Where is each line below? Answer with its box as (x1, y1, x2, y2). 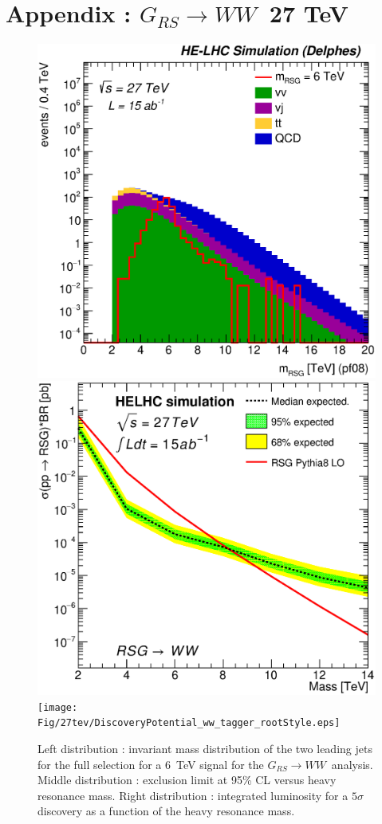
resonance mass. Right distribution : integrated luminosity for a (37, 787, 349, 803)
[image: (37, 701, 78, 713)
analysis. (331, 755, 373, 772)
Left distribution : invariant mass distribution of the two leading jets (37, 740, 372, 756)
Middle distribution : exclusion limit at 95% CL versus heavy (37, 771, 337, 788)
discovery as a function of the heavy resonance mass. (37, 802, 295, 819)
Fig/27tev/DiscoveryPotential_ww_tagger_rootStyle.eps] (37, 717, 341, 729)
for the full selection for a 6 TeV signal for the (37, 755, 264, 772)
